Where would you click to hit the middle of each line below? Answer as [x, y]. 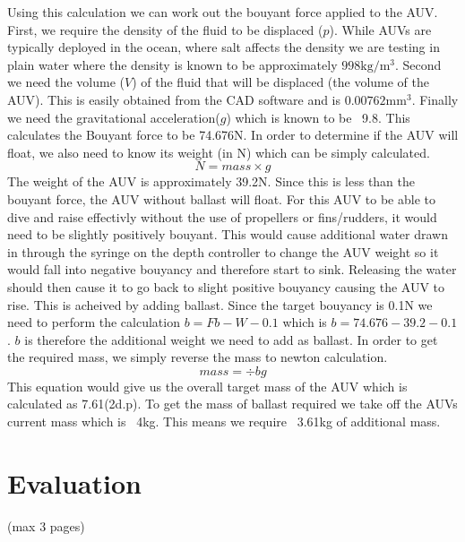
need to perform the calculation [94, 322]
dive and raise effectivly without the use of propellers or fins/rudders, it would [222, 216]
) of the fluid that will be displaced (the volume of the [281, 82]
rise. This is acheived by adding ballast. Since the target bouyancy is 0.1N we [220, 304]
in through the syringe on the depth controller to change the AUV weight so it [223, 251]
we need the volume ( [66, 82]
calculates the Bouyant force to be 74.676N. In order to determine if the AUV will [233, 135]
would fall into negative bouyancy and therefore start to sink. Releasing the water [232, 269]
